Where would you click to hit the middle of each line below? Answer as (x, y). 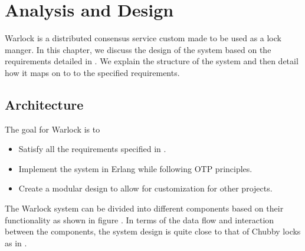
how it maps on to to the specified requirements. (92, 72)
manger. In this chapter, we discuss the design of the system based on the (138, 49)
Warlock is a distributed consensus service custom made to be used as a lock (143, 38)
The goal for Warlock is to (53, 129)
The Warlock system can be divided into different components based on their (144, 208)
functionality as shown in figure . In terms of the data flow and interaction (140, 219)
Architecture (44, 104)
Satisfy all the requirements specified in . (92, 149)
